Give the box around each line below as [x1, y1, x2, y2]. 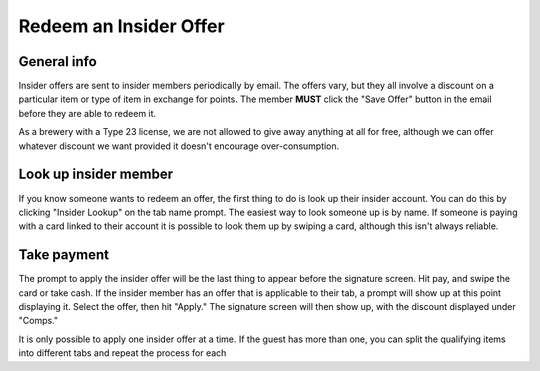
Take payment [18, 246, 110, 264]
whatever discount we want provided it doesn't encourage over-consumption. [18, 140, 340, 152]
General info [18, 53, 97, 70]
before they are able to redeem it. [18, 107, 157, 119]
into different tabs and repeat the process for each [18, 347, 227, 359]
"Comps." [18, 315, 59, 327]
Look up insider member [18, 166, 174, 183]
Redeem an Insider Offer [18, 15, 225, 37]
